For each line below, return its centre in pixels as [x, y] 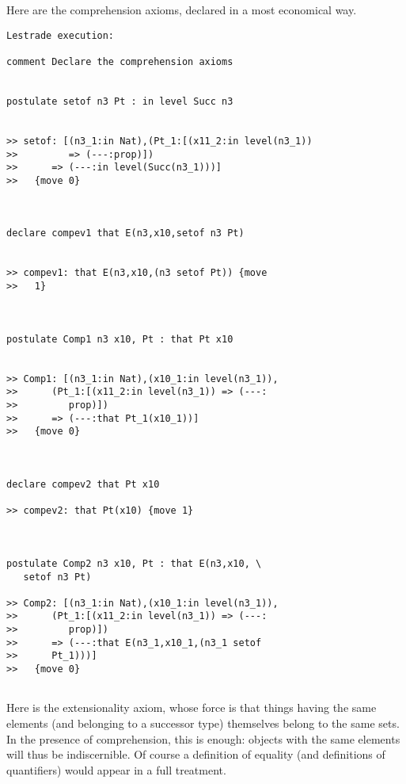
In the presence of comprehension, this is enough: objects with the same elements [203, 738]
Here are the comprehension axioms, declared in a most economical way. [182, 10]
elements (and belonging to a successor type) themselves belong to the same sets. [203, 723]
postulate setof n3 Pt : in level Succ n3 [120, 101]
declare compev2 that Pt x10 [83, 484]
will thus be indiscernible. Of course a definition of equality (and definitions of [196, 754]
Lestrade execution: [61, 35]
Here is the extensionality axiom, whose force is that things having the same [192, 708]
